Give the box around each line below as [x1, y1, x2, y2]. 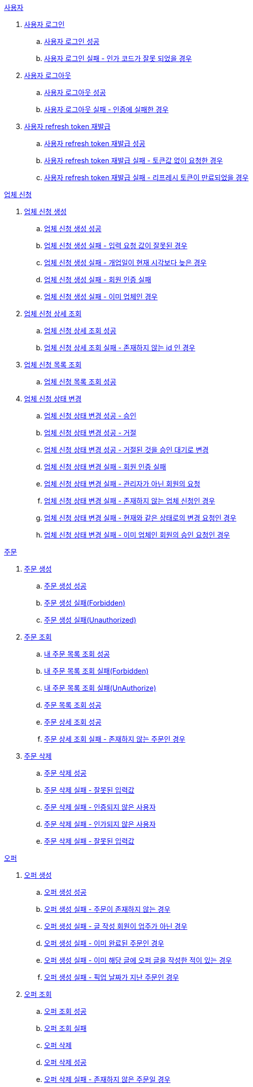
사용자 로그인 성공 [44, 37, 99, 46]
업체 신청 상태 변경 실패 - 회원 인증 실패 [44, 462, 166, 471]
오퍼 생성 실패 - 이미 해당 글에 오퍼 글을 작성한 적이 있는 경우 [44, 956, 232, 964]
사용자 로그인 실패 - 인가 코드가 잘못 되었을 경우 [44, 54, 192, 63]
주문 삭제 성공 [44, 769, 87, 777]
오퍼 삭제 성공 [44, 1058, 87, 1066]
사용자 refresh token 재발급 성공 [44, 139, 145, 148]
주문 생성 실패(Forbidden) [44, 599, 125, 607]
